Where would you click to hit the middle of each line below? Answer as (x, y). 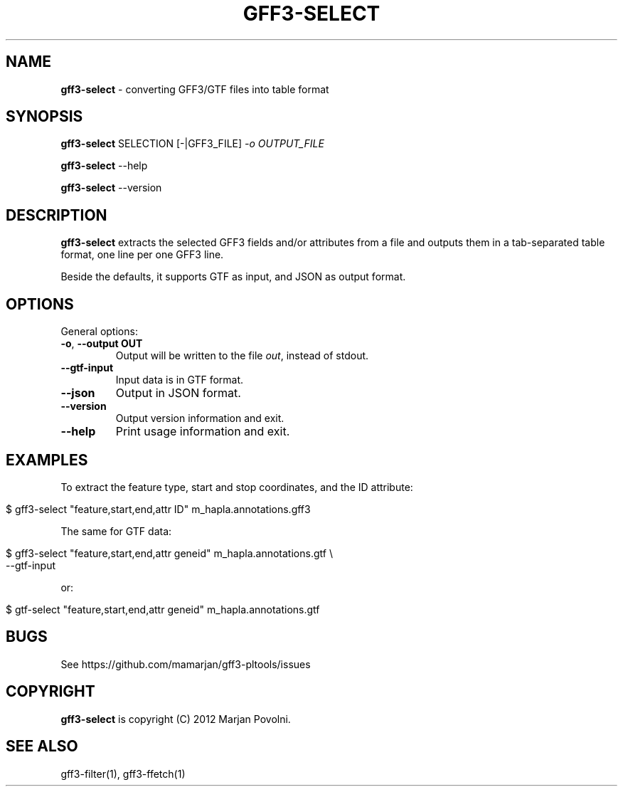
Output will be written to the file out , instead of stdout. (242, 356)
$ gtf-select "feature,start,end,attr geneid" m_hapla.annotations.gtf (163, 609)
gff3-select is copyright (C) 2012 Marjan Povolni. (176, 719)
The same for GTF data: (116, 531)
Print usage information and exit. (203, 432)
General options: (99, 332)
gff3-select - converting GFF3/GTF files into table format (195, 89)
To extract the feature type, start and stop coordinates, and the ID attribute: (237, 487)
